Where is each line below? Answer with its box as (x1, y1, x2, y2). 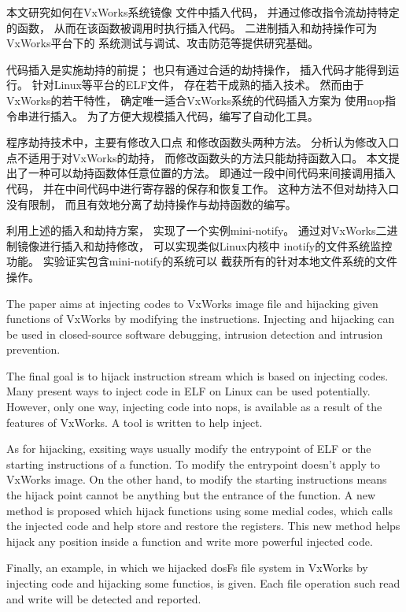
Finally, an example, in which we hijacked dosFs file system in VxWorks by (6, 559, 368, 576)
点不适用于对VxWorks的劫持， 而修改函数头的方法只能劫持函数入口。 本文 (6, 149, 389, 165)
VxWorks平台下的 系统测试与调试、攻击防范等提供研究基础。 (6, 35, 319, 51)
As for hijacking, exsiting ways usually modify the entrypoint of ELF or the (6, 440, 371, 457)
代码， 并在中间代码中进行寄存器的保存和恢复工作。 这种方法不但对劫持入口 (6, 180, 400, 196)
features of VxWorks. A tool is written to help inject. (6, 414, 263, 430)
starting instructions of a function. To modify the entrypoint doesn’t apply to (6, 455, 380, 472)
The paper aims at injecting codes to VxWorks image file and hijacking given (6, 295, 378, 311)
